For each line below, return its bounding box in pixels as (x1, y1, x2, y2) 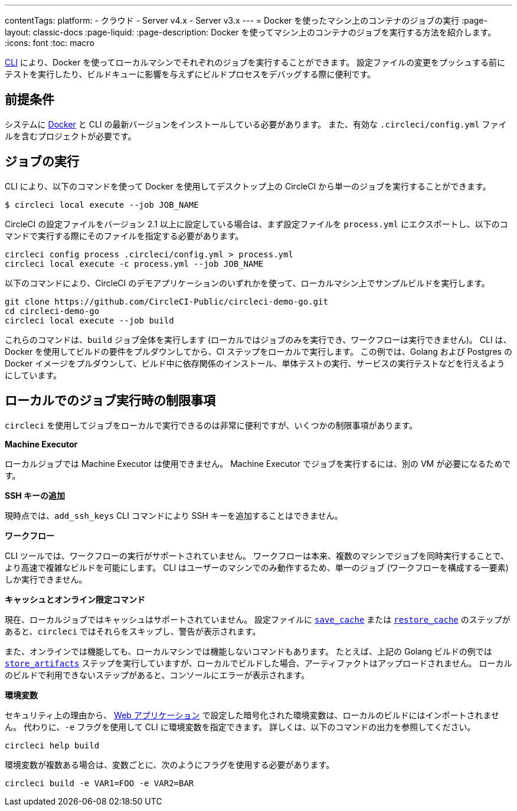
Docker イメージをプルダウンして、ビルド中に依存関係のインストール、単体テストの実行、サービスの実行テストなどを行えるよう (5, 358, 505, 368)
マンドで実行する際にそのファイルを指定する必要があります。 (5, 230, 244, 241)
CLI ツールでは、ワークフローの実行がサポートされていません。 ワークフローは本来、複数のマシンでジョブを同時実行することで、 (5, 550, 509, 561)
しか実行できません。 (5, 574, 87, 584)
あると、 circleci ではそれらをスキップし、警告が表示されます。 (5, 626, 261, 636)
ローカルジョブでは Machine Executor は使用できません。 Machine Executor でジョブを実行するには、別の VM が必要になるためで (5, 458, 511, 469)
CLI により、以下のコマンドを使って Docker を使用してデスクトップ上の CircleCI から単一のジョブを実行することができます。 (5, 181, 491, 191)
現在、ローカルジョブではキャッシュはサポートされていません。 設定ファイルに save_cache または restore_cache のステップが (5, 614, 511, 624)
